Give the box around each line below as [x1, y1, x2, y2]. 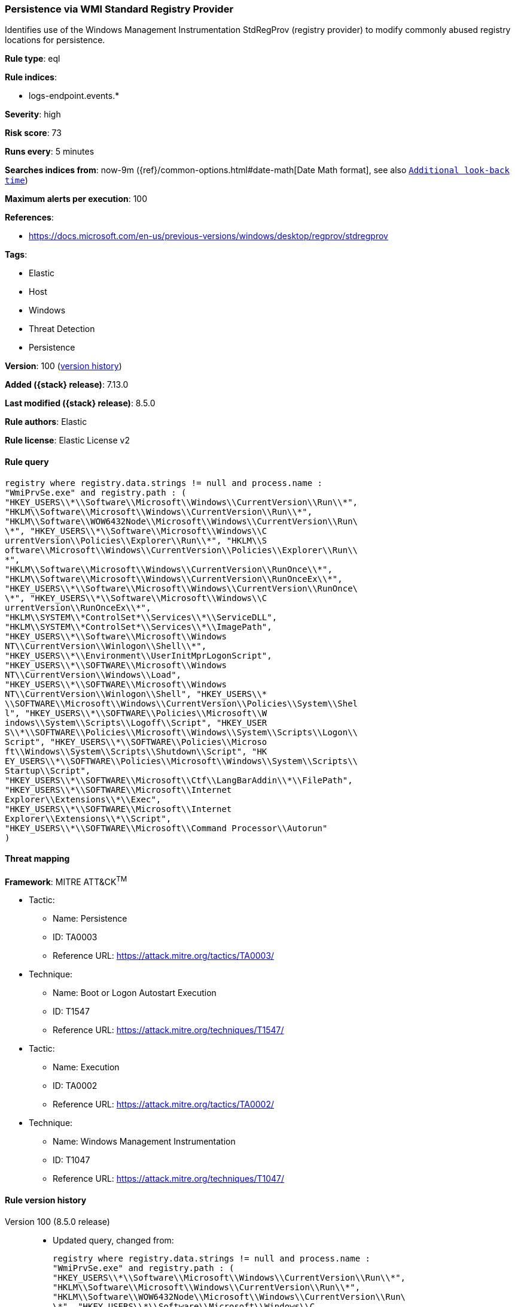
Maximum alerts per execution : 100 [5, 194, 148, 204]
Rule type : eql [5, 53, 60, 64]
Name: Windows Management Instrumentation [53, 1136, 236, 1147]
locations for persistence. [5, 35, 105, 46]
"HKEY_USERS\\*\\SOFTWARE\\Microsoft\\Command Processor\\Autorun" [5, 823, 328, 833]
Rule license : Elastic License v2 [5, 435, 130, 446]
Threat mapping [5, 853, 70, 864]
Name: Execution [53, 1062, 120, 1073]
